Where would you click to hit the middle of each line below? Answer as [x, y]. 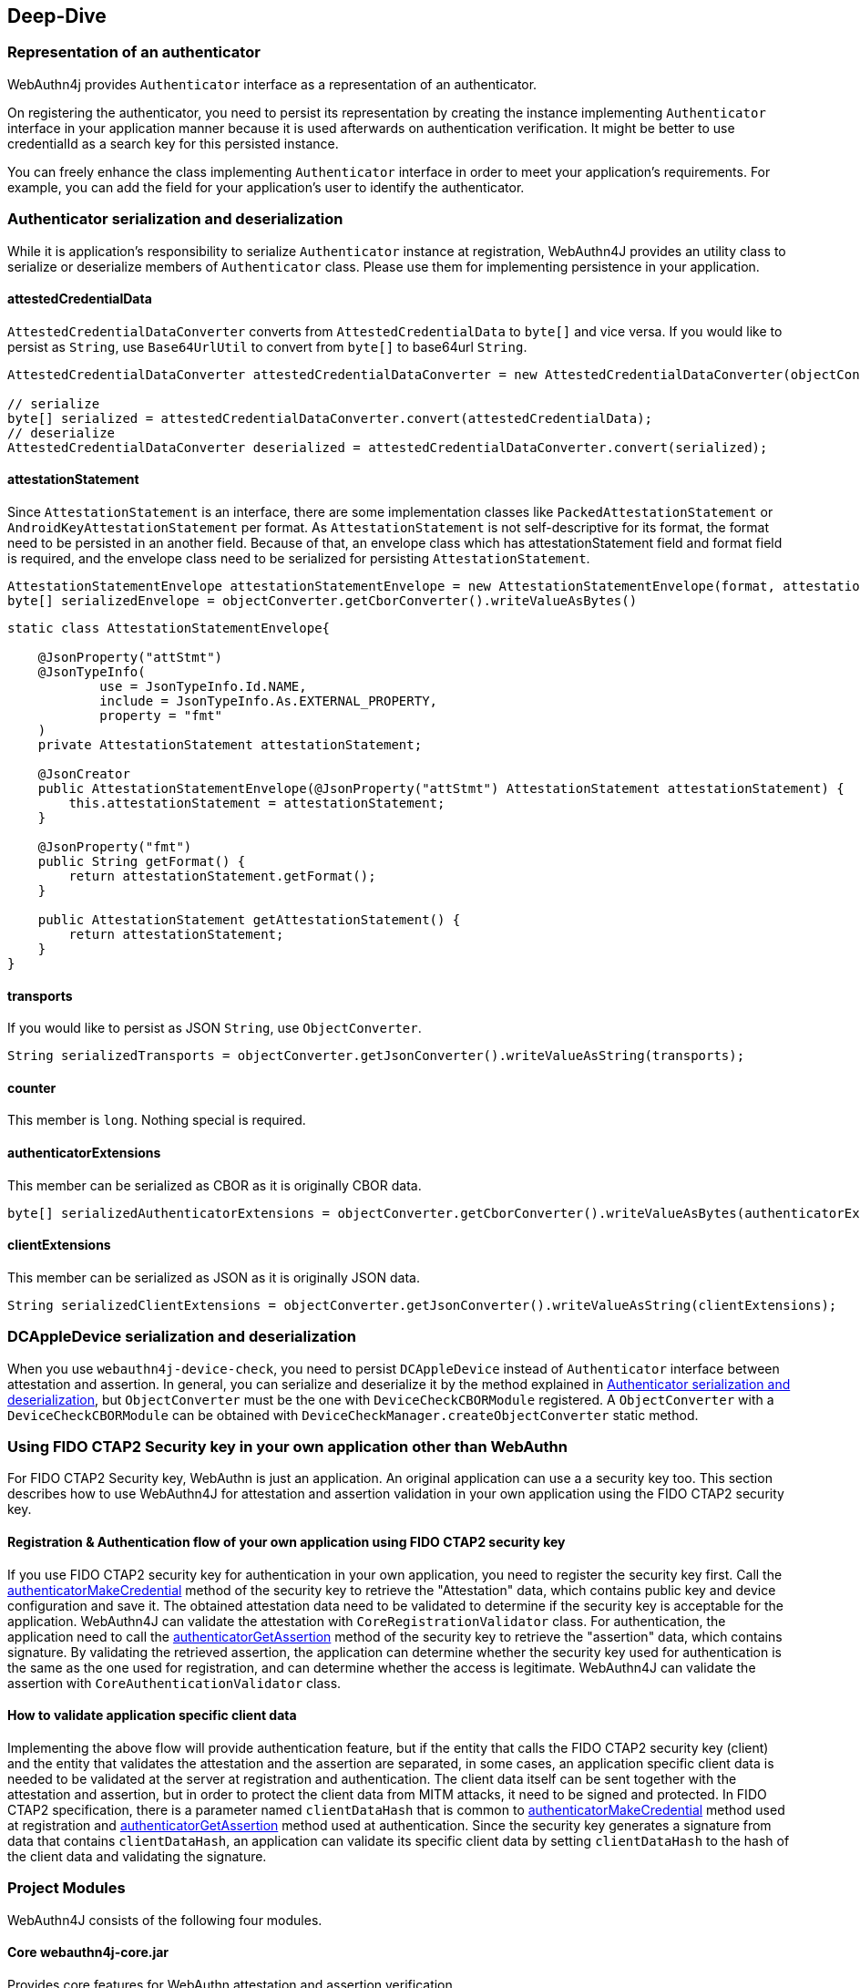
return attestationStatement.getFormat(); [222, 876]
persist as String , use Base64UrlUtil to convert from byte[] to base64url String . [267, 346]
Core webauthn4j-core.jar [88, 1952]
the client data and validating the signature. [137, 1856]
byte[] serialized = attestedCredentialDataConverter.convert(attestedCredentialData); [330, 418]
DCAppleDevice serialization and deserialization [182, 1337]
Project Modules [67, 1888]
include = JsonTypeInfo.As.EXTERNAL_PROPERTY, [269, 700]
